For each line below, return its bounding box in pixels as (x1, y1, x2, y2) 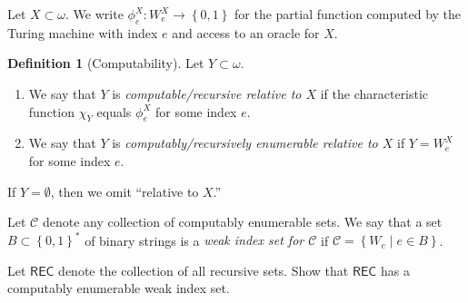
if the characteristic (320, 83, 429, 103)
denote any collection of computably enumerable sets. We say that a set (42, 212, 443, 231)
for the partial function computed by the (234, 5, 462, 23)
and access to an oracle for (172, 23, 320, 42)
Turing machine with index (7, 23, 158, 42)
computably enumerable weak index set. (7, 279, 230, 298)
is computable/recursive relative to (112, 83, 302, 103)
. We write (65, 5, 124, 23)
